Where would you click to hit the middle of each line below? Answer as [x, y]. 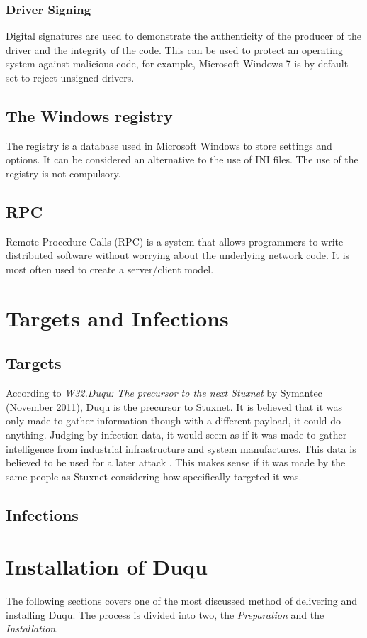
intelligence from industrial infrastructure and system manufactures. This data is [181, 448]
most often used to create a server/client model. [110, 269]
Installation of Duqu [107, 567]
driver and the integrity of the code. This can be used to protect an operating [174, 49]
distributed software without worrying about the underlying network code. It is [178, 255]
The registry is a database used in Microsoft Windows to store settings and [169, 145]
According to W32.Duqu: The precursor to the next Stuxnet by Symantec [164, 393]
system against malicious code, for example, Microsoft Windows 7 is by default [177, 64]
